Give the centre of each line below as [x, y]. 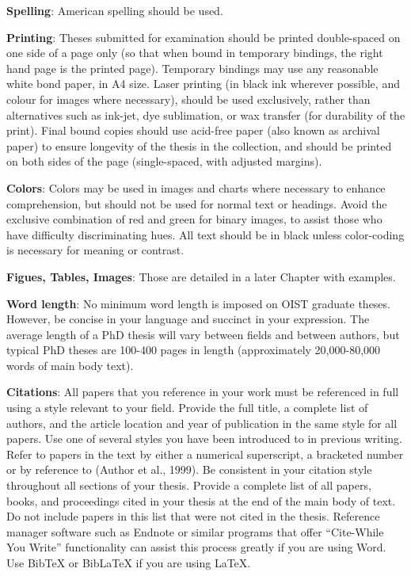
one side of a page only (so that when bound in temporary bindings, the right [195, 53]
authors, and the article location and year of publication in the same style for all [202, 423]
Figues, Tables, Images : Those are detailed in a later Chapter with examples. [201, 276]
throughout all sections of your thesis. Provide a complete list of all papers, [189, 485]
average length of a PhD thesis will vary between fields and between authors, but [203, 334]
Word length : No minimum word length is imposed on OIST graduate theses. [198, 303]
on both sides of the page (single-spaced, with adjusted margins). [164, 161]
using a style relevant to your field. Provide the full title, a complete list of [187, 408]
